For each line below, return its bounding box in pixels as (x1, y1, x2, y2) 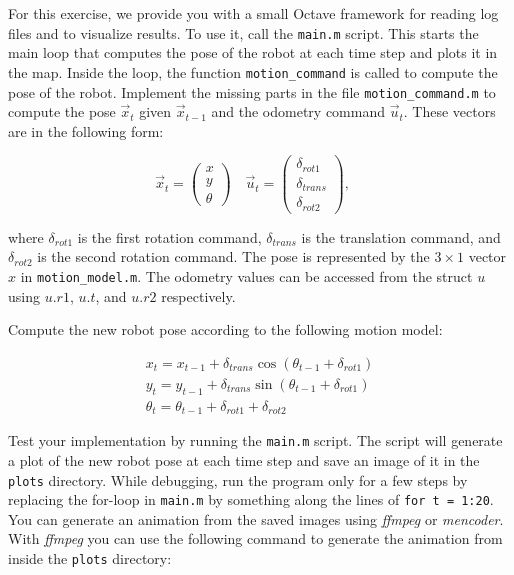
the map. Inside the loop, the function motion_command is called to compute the (8, 61, 498, 82)
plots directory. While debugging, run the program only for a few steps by (8, 469, 468, 490)
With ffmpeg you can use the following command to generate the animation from (8, 528, 503, 549)
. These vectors (403, 101, 496, 122)
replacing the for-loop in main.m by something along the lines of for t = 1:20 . (8, 489, 494, 510)
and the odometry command (211, 101, 386, 122)
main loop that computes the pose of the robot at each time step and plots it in (8, 42, 498, 63)
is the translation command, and (301, 226, 501, 247)
